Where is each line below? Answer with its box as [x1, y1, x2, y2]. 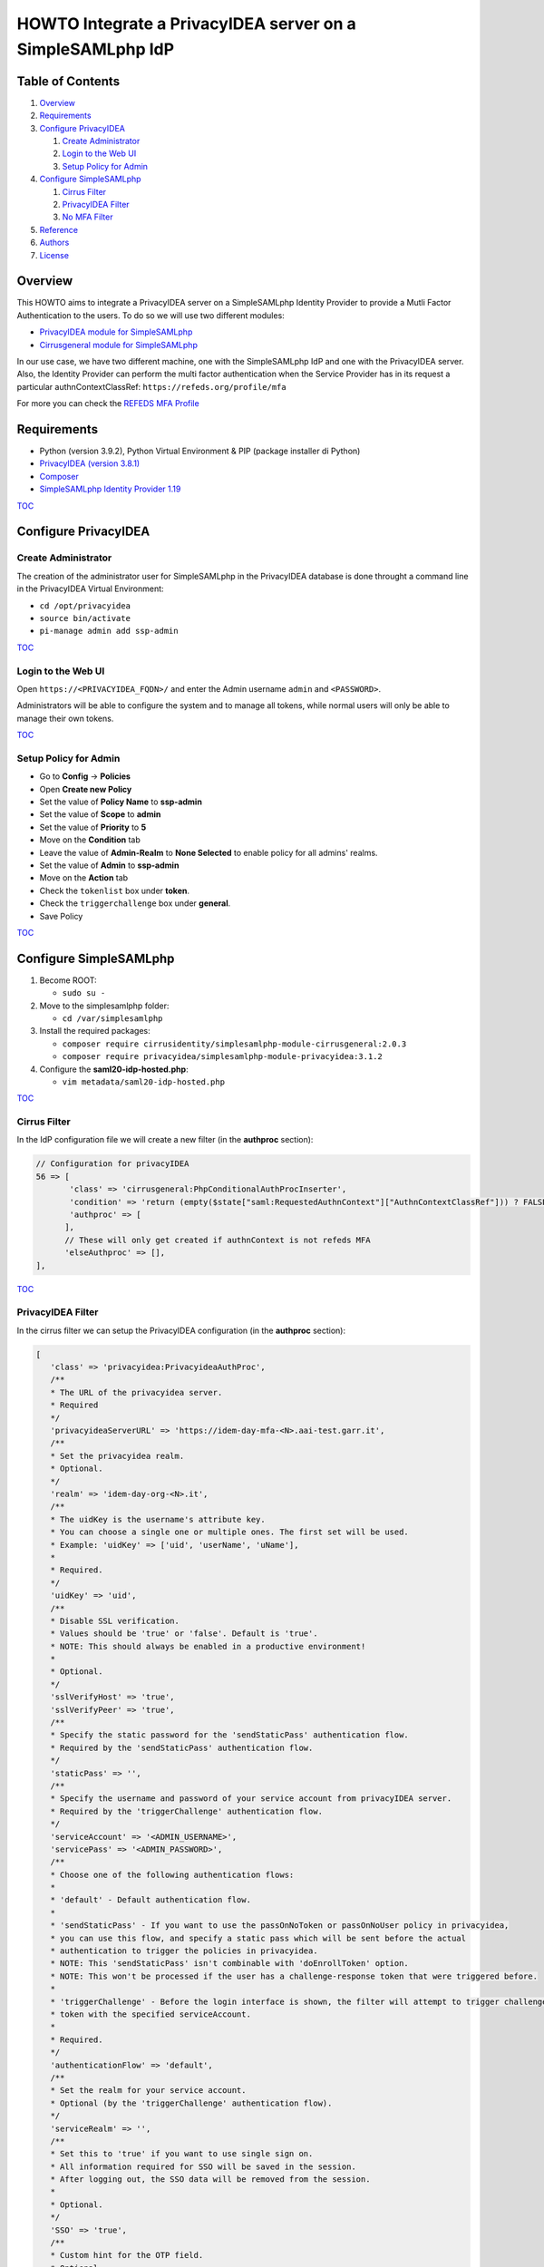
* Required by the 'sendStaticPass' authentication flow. [50, 1742, 314, 1753]
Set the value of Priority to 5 [39, 822, 147, 832]
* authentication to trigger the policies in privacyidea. [50, 1946, 318, 1956]
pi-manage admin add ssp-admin [39, 626, 179, 637]
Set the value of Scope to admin [39, 809, 161, 820]
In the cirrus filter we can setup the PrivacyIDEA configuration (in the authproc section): [16, 1325, 346, 1336]
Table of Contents [16, 73, 121, 89]
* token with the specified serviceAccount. [50, 2009, 251, 2019]
